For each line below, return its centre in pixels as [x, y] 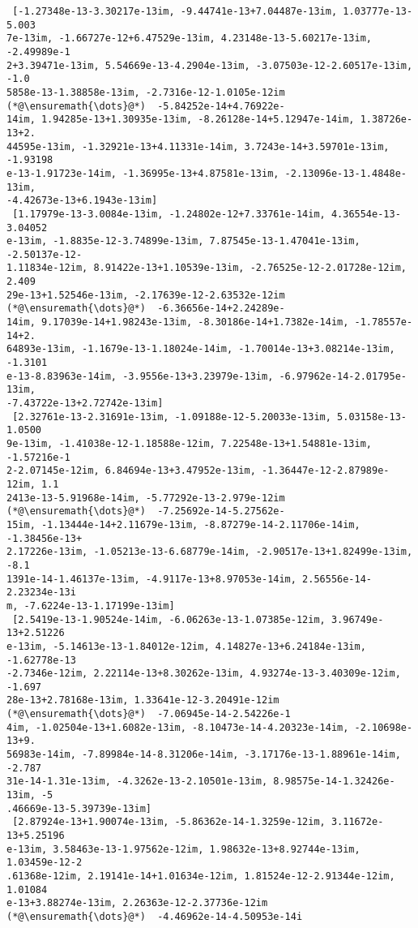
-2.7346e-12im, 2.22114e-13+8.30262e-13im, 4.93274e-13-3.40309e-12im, [204, 674]
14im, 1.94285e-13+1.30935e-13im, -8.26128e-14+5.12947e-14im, [181, 120]
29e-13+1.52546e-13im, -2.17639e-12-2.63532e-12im [146, 295]
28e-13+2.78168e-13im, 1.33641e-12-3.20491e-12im [143, 700]
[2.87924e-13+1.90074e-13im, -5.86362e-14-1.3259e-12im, [169, 822]
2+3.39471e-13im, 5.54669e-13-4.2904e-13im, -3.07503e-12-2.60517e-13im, [210, 65]
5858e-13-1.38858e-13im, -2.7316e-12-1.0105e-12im [146, 92]
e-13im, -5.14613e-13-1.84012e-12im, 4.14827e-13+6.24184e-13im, [186, 646]
